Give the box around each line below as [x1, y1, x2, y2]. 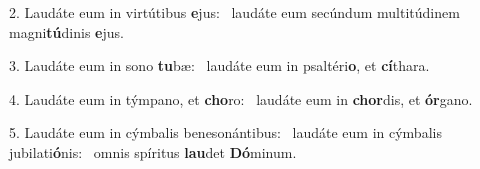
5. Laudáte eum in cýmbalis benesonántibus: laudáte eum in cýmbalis [9, 122, 442, 143]
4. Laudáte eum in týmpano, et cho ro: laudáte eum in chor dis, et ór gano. [9, 88, 473, 109]
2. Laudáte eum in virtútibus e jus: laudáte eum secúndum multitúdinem [9, 2, 460, 22]
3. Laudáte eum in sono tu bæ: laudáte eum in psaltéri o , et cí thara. [9, 55, 430, 76]
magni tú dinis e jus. [9, 21, 124, 42]
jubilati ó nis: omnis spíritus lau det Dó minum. [9, 141, 297, 162]
